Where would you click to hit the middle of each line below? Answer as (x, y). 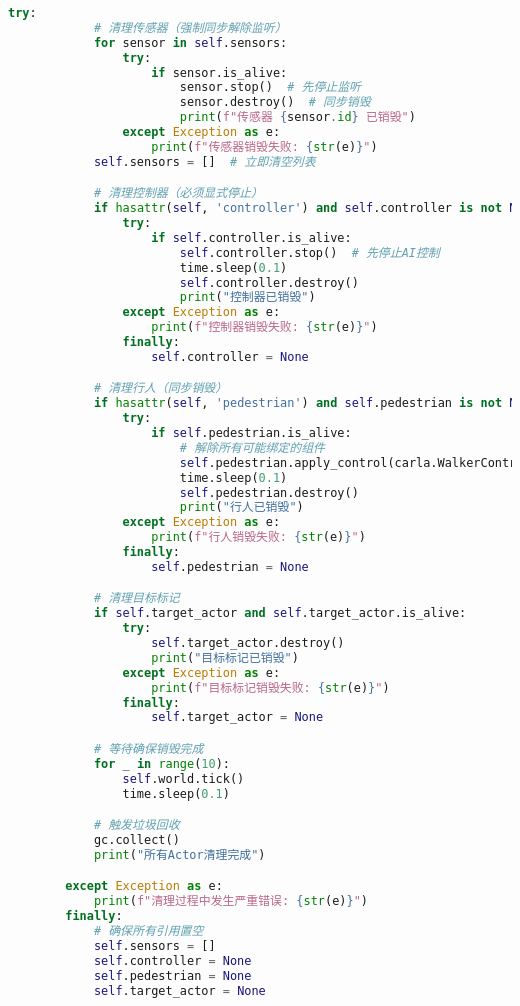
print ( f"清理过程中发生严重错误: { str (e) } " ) (230, 901)
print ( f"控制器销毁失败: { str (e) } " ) (264, 327)
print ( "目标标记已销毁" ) (225, 657)
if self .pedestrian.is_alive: (251, 433)
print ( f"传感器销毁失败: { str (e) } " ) (264, 146)
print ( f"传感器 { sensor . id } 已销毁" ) (297, 117)
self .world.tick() (183, 778)
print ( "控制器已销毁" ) (247, 297)
